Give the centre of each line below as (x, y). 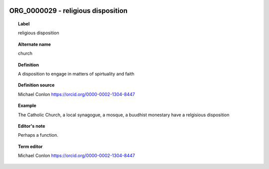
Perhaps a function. (38, 135)
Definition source (36, 85)
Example (27, 106)
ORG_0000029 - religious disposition (68, 11)
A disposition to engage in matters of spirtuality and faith (76, 74)
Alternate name (35, 44)
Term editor (30, 146)
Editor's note (32, 126)
